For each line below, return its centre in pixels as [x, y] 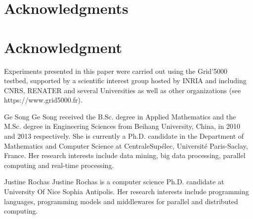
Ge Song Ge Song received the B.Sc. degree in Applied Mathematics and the [120, 116]
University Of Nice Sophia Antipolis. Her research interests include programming [126, 192]
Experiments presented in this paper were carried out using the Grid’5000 [116, 71]
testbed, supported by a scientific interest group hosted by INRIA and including [125, 81]
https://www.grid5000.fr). [43, 100]
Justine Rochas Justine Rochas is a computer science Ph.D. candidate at [114, 182]
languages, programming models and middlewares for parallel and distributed [121, 201]
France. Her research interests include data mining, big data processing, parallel [125, 155]
